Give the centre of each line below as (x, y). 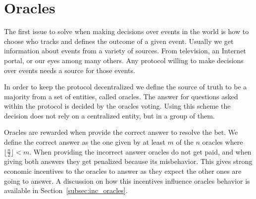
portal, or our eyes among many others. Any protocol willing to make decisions (124, 60)
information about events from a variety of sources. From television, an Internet (125, 51)
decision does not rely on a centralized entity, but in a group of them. (109, 115)
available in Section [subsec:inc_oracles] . (66, 190)
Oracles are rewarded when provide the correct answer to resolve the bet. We (121, 132)
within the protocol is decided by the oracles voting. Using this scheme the (117, 106)
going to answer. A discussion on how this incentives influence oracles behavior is (127, 180)
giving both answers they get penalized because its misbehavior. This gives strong (128, 161)
